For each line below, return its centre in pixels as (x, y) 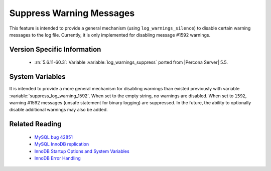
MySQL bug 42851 (53, 137)
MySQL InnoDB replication (62, 144)
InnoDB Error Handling (58, 158)
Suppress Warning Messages (72, 13)
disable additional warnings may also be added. (58, 110)
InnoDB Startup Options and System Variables (82, 151)
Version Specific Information (55, 49)
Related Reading (35, 124)
